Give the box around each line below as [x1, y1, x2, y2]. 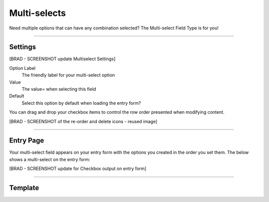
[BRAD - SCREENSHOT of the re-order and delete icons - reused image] [9, 118, 158, 124]
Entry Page [9, 136, 44, 145]
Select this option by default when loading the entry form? [21, 100, 141, 106]
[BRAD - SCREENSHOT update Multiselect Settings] [9, 56, 116, 62]
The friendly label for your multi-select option [21, 72, 115, 78]
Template [9, 184, 39, 192]
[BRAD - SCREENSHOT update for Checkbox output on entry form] [9, 166, 146, 172]
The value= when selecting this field [21, 86, 97, 92]
